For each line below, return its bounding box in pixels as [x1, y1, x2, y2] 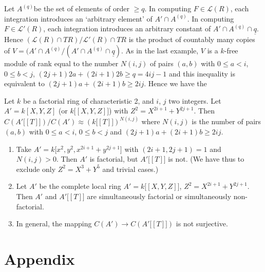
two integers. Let [168, 95, 221, 106]
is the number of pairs [192, 116, 261, 127]
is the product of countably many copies [128, 34, 255, 45]
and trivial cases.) [102, 163, 159, 174]
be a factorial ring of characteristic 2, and [23, 95, 154, 106]
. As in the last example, [121, 45, 199, 55]
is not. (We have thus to [168, 153, 244, 164]
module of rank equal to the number [4, 58, 119, 68]
